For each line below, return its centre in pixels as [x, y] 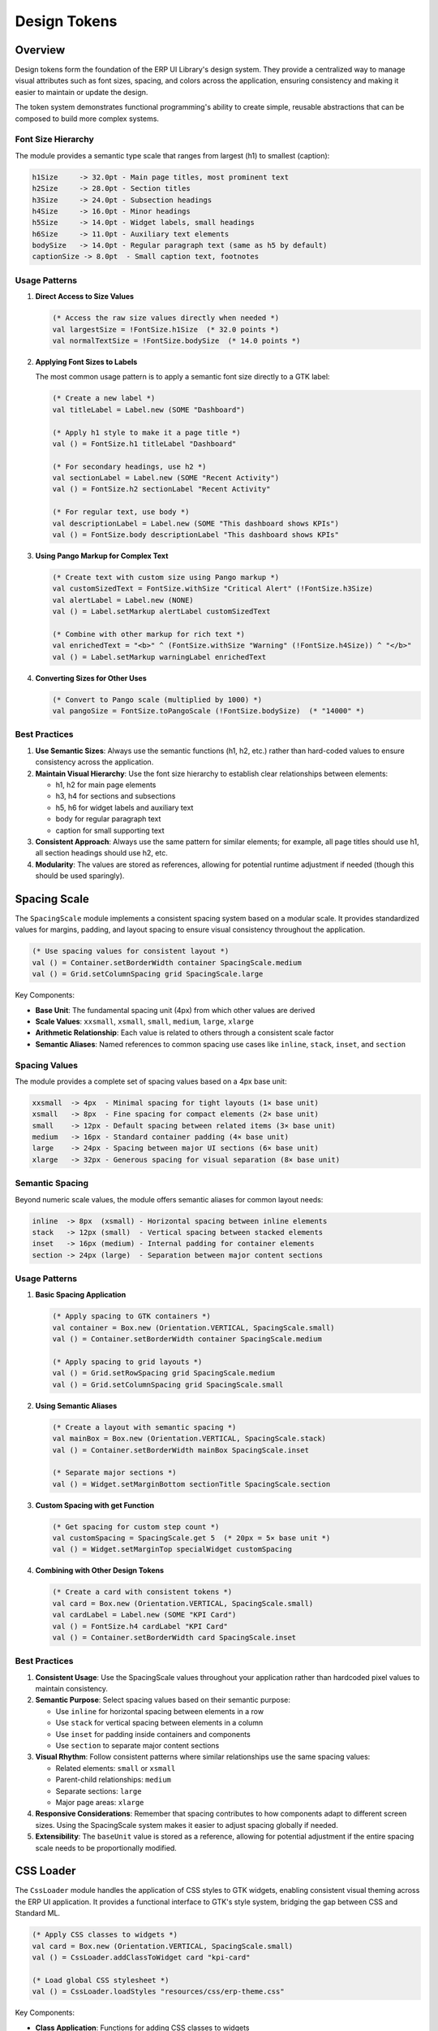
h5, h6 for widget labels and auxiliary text [125, 808]
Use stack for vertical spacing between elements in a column [159, 1723]
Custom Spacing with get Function [94, 1505]
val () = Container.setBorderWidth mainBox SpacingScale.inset [181, 1450]
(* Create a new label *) [104, 398]
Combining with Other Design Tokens [100, 1570]
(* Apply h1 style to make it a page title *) [146, 432]
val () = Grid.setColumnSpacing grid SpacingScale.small [168, 1384]
